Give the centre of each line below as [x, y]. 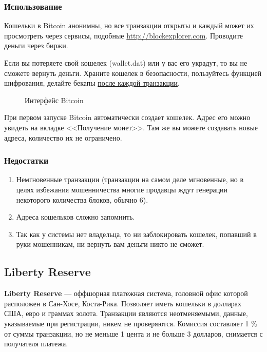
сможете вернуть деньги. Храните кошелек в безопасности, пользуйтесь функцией [133, 73]
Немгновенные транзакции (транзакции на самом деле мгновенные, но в [130, 179]
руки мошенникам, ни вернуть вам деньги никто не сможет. [110, 244]
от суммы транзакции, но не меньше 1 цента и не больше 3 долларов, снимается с [133, 333]
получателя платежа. [36, 344]
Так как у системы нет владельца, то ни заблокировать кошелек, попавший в [136, 234]
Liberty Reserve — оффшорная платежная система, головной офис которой [126, 293]
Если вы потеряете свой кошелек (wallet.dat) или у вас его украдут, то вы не [126, 63]
